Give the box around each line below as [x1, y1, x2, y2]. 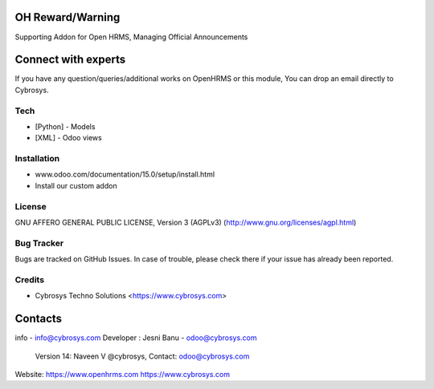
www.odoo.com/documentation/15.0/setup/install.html [35, 169, 215, 180]
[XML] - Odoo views [35, 133, 102, 143]
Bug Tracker [14, 237, 64, 249]
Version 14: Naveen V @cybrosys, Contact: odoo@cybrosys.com [35, 351, 250, 361]
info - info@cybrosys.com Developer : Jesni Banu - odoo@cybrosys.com [14, 333, 257, 342]
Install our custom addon [35, 180, 117, 190]
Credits [14, 274, 44, 285]
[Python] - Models [35, 121, 96, 132]
